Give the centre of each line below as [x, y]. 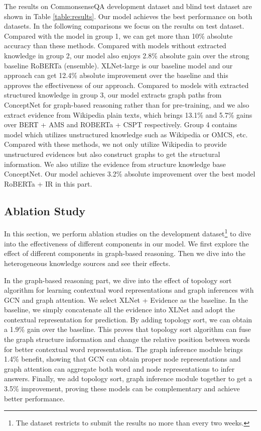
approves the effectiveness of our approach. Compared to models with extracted [126, 85]
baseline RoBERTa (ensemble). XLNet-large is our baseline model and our [118, 65]
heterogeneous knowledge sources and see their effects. [87, 263]
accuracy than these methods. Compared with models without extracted [115, 46]
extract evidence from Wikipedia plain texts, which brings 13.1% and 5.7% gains [128, 114]
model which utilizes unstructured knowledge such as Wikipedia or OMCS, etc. [126, 134]
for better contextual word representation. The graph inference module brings [123, 349]
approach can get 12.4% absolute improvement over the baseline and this [116, 75]
